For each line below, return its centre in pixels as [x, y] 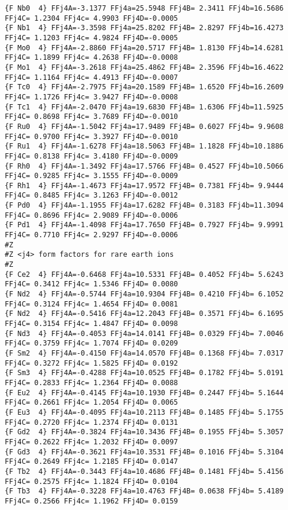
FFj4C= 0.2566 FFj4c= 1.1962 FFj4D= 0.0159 [91, 501]
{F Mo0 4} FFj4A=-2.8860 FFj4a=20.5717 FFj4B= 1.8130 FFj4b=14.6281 [144, 48]
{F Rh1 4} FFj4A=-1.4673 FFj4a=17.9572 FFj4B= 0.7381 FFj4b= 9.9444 [144, 185]
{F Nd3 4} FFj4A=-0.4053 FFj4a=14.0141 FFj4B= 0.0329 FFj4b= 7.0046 [144, 333]
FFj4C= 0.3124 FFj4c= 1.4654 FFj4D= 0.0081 [91, 304]
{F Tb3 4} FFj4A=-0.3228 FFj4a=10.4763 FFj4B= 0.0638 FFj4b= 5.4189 [144, 491]
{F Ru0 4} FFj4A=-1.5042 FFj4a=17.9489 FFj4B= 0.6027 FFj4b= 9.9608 [144, 126]
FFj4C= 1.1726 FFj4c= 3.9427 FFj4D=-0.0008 [91, 97]
